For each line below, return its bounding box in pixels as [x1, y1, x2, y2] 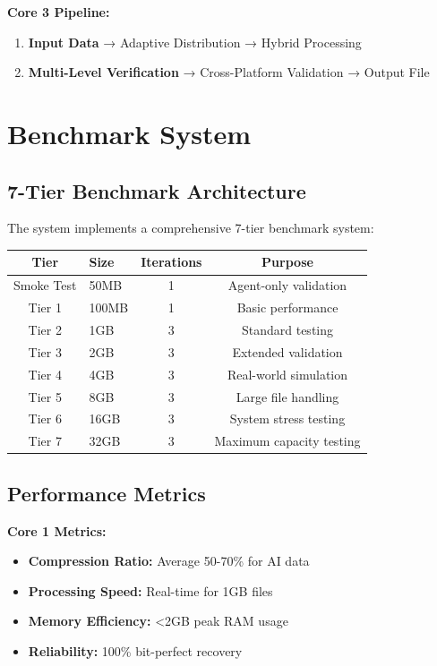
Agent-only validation [227, 276, 347, 295]
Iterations [141, 252, 202, 271]
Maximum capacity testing [214, 431, 361, 450]
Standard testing [241, 320, 334, 338]
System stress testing [229, 409, 346, 428]
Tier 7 [28, 431, 62, 450]
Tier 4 [28, 364, 62, 383]
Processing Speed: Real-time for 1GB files [28, 581, 273, 600]
